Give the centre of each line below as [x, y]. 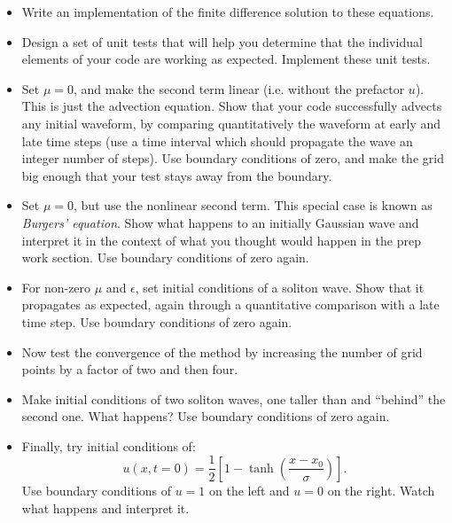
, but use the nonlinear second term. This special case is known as [253, 205]
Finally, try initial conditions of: [109, 445]
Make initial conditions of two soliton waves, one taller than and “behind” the [234, 398]
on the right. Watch [381, 490]
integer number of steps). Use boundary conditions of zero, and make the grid [233, 158]
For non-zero [56, 287]
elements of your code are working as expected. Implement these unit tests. [226, 59]
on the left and [249, 490]
